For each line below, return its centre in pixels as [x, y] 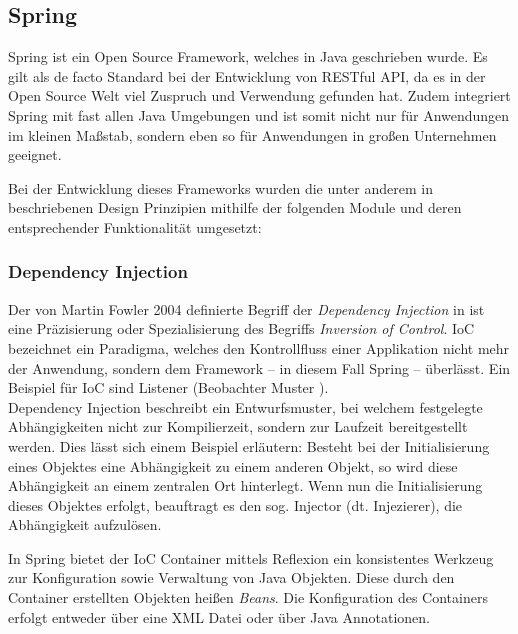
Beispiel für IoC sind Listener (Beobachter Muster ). [168, 387]
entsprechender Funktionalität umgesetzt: [135, 226]
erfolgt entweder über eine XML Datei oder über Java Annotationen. [219, 616]
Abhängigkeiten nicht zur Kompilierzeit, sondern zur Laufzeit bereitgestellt [238, 426]
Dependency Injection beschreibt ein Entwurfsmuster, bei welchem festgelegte [245, 406]
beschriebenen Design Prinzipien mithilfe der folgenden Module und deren [235, 207]
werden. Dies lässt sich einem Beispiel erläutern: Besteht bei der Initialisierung [249, 445]
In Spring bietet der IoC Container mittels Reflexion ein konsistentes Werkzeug [251, 557]
